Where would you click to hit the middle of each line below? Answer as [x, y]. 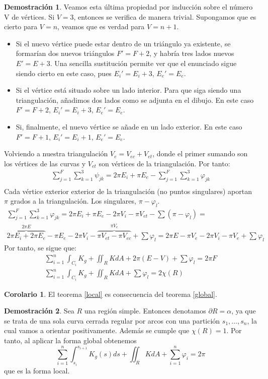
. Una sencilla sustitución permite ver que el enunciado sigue [143, 63]
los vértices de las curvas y [45, 163]
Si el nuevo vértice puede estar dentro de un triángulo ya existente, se [123, 43]
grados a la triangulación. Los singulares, [73, 201]
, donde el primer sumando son [200, 153]
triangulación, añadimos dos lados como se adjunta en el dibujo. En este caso [135, 100]
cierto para [21, 26]
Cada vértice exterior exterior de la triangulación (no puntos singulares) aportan [128, 191]
